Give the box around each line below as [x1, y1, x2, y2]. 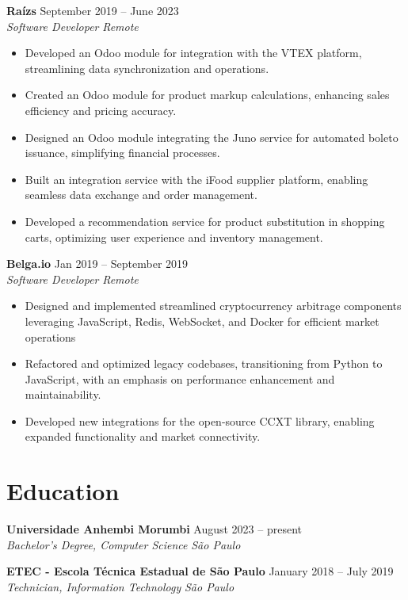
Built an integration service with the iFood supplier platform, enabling [25, 170, 368, 187]
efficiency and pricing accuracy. [25, 101, 177, 118]
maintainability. [25, 386, 101, 403]
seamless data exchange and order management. [25, 186, 257, 203]
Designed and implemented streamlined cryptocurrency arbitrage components [25, 297, 402, 314]
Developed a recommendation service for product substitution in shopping [25, 212, 385, 229]
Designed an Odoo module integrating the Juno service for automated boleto [25, 128, 398, 145]
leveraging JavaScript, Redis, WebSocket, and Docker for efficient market [25, 312, 379, 329]
